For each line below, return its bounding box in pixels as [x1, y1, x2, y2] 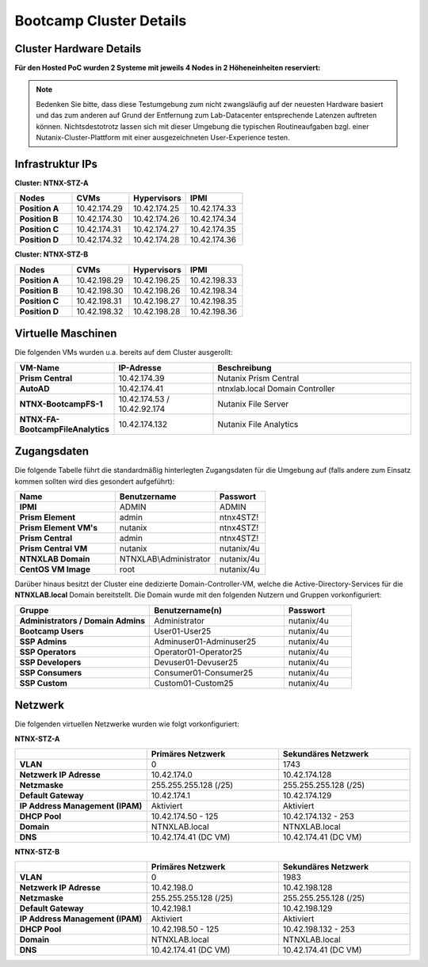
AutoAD [19, 383, 51, 394]
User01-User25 [154, 626, 212, 637]
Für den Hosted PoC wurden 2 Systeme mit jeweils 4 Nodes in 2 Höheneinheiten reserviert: [14, 63, 321, 73]
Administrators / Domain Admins [19, 615, 146, 626]
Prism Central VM [19, 543, 88, 554]
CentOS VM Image [19, 563, 91, 574]
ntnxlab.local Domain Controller [217, 383, 335, 394]
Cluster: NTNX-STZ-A [14, 178, 89, 188]
